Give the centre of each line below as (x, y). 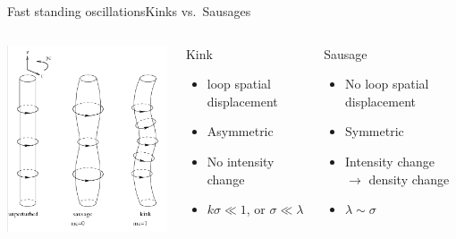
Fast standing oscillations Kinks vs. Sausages (129, 11)
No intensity (241, 161)
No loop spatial (387, 84)
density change (409, 179)
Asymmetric (240, 131)
